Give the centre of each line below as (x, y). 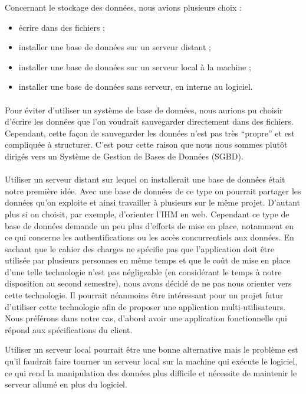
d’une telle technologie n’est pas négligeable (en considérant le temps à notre (143, 271)
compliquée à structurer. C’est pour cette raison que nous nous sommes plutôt (146, 144)
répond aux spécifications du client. (69, 329)
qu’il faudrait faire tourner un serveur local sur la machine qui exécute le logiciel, (151, 361)
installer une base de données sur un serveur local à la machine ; (135, 66)
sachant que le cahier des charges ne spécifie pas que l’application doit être (140, 248)
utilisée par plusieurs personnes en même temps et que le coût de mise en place (148, 260)
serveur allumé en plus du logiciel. (66, 384)
